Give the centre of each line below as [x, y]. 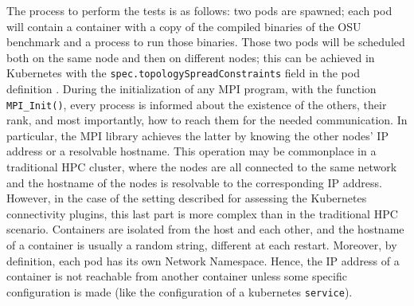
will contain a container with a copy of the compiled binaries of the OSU [184, 26]
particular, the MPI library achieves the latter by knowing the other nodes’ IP [197, 135]
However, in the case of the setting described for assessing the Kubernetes [187, 198]
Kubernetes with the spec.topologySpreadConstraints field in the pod [183, 73]
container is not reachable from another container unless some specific [177, 276]
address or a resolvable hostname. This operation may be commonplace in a [191, 151]
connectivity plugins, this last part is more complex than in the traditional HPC [202, 213]
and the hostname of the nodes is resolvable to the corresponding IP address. [194, 182]
